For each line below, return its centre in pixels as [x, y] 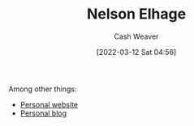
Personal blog [43, 113]
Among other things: [43, 89]
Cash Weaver [136, 36]
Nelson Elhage [136, 14]
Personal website [49, 104]
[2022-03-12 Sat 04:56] [136, 52]
